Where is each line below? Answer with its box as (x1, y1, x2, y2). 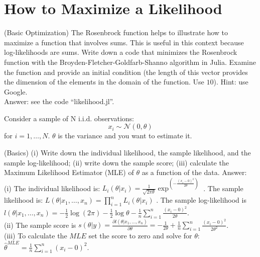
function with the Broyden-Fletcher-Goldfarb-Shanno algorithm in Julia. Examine (4, 56, 256, 67)
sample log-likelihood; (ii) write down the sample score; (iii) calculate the (4, 157, 229, 167)
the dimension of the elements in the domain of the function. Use (4, 76, 204, 87)
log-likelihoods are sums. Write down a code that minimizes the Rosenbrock (4, 47, 237, 57)
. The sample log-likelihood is (156, 195, 246, 205)
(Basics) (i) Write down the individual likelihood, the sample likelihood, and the (4, 147, 251, 158)
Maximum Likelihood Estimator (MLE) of (4, 167, 134, 178)
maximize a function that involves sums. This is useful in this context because (4, 37, 244, 47)
